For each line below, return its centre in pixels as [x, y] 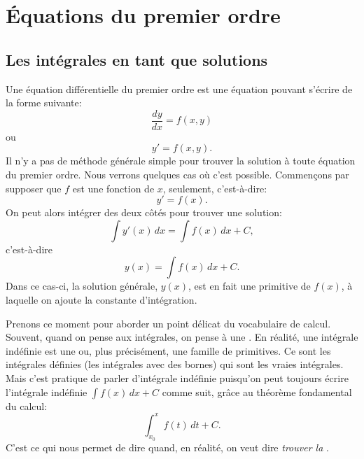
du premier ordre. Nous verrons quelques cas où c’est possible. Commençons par [177, 175]
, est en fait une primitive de [250, 286]
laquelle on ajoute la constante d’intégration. [101, 299]
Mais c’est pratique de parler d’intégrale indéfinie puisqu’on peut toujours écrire [177, 377]
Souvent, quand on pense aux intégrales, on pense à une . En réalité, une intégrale [182, 337]
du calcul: [27, 405]
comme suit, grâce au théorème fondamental [257, 391]
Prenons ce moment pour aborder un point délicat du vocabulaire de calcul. [168, 323]
